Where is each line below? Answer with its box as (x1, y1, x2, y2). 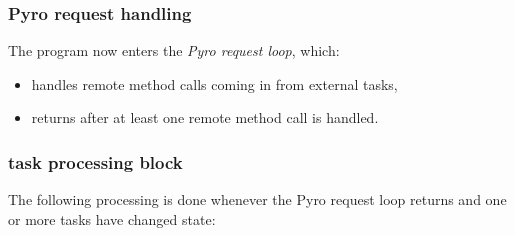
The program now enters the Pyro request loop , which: (8, 40, 340, 61)
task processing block (8, 149, 183, 174)
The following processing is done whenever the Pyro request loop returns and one (8, 189, 507, 210)
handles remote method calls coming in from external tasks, (31, 73, 398, 94)
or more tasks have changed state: (8, 208, 216, 229)
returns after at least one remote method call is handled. (31, 107, 379, 128)
